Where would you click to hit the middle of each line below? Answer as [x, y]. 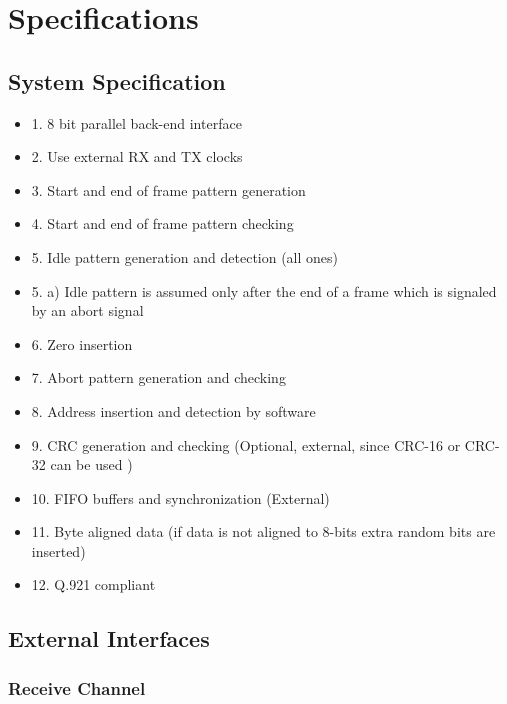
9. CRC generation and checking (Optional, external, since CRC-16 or [246, 444]
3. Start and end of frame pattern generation [168, 189]
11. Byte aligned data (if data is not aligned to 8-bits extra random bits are [263, 531]
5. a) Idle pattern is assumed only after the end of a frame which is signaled [264, 290]
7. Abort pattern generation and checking [158, 377]
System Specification [117, 80]
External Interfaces [109, 638]
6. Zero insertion [82, 343]
